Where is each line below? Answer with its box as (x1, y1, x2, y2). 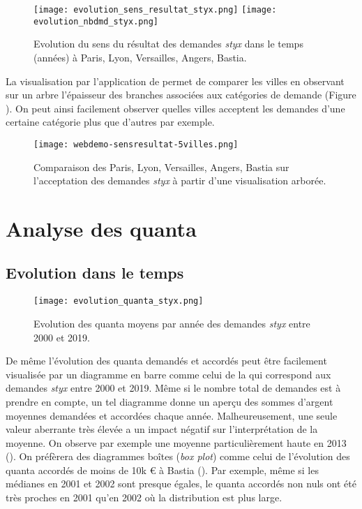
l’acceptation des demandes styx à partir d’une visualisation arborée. (33, 173, 326, 188)
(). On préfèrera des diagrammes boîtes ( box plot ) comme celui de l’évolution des (6, 449, 350, 464)
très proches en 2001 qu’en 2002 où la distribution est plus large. (6, 490, 282, 505)
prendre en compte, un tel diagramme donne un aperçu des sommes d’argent (6, 394, 333, 408)
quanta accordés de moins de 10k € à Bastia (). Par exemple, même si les (6, 462, 319, 477)
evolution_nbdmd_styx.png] (33, 16, 158, 27)
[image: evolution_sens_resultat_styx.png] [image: (33, 5, 277, 15)
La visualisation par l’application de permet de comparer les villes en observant (6, 73, 345, 88)
